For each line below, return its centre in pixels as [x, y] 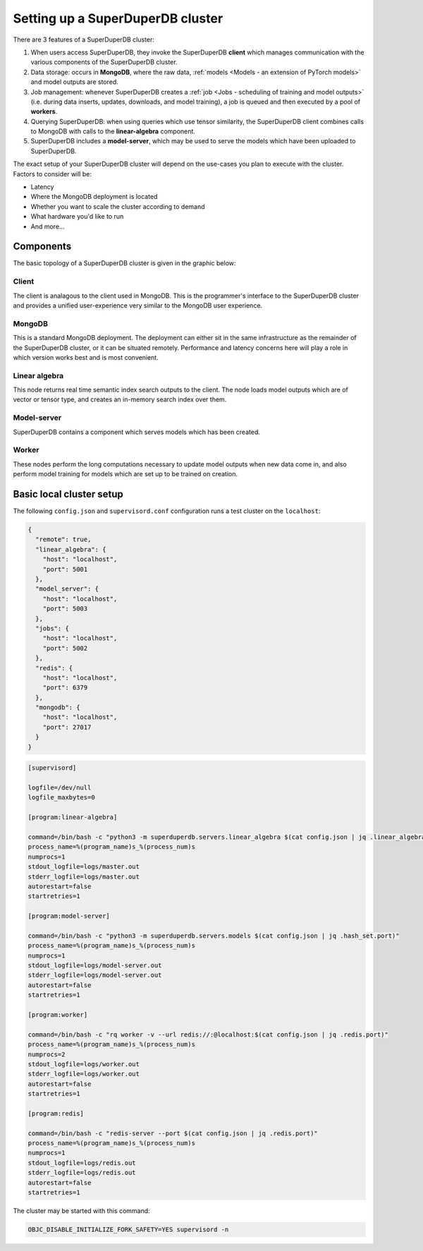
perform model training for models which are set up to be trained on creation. [125, 474]
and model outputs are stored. [75, 82]
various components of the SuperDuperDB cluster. [104, 62]
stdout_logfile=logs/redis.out [82, 1163]
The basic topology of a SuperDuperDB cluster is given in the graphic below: [124, 263]
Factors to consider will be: [52, 174]
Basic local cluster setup [68, 494]
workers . [44, 111]
